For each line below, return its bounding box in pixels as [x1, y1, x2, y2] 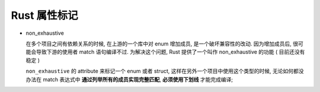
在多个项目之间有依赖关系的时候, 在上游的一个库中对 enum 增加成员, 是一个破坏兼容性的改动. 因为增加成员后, [25, 40, 292, 47]
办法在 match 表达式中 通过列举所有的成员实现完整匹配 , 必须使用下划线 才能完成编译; [25, 75, 233, 83]
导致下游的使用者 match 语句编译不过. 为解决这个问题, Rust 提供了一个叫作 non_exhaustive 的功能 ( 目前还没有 [36, 48, 305, 55]
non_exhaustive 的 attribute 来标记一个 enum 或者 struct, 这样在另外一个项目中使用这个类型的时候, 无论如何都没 [25, 68, 304, 75]
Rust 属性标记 [11, 9, 78, 22]
